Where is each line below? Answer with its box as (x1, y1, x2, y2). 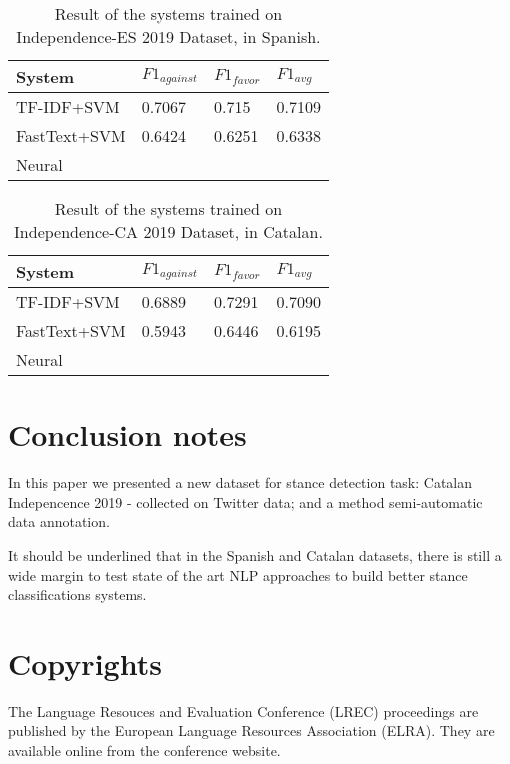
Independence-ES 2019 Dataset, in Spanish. (16, 25, 321, 48)
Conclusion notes (8, 414, 247, 455)
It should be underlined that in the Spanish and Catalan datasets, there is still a (8, 544, 502, 565)
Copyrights (8, 642, 162, 683)
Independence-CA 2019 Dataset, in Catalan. (14, 220, 323, 243)
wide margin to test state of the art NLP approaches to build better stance (8, 564, 468, 585)
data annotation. (8, 511, 110, 532)
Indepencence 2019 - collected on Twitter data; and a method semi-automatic (8, 491, 483, 512)
